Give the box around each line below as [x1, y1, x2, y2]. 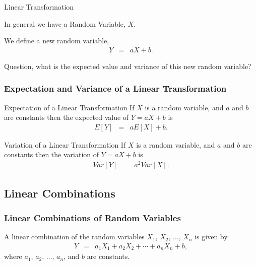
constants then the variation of [4, 149, 99, 160]
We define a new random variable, [4, 35, 109, 46]
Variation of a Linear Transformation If [4, 139, 126, 150]
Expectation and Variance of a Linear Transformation [4, 82, 227, 95]
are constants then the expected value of [4, 112, 129, 122]
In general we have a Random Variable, [4, 18, 125, 29]
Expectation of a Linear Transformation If [4, 102, 135, 112]
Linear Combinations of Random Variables [4, 211, 181, 224]
